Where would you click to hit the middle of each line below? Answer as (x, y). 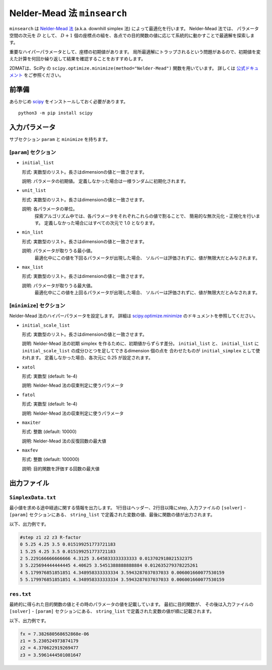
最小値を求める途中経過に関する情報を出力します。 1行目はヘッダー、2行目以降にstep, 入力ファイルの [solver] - (128, 508)
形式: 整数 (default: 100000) (51, 459)
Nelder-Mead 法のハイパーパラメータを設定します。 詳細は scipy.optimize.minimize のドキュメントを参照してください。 (134, 316)
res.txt (20, 594)
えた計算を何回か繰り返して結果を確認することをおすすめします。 (78, 59)
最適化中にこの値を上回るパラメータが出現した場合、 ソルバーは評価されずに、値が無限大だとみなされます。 (147, 292)
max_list (33, 267)
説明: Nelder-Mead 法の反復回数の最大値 (64, 441)
